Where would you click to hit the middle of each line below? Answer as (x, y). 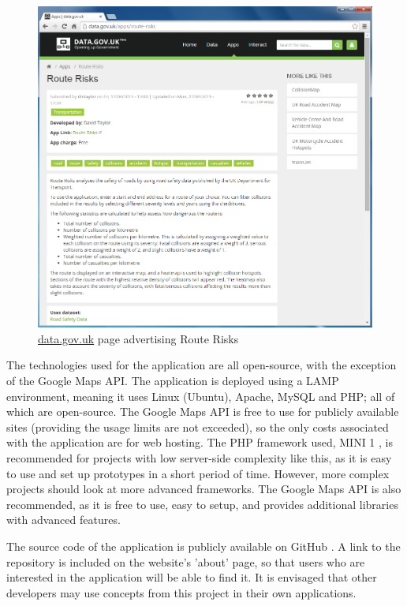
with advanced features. (63, 520)
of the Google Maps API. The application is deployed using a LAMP (173, 381)
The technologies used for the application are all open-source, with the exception (202, 365)
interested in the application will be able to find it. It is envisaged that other (192, 577)
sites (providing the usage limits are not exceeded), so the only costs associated (198, 426)
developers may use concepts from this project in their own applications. (181, 592)
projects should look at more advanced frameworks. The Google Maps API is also (204, 489)
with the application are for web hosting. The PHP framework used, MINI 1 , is (200, 442)
